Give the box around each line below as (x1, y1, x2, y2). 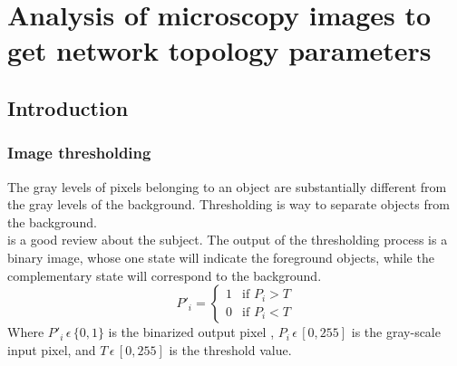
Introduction (7, 93, 129, 121)
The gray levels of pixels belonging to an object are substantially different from (7, 177, 447, 196)
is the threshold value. (169, 340, 292, 359)
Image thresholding (7, 141, 151, 164)
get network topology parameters (7, 32, 432, 69)
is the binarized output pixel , (108, 323, 275, 342)
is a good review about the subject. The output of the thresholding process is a (7, 230, 448, 249)
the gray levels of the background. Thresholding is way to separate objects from (7, 195, 450, 214)
